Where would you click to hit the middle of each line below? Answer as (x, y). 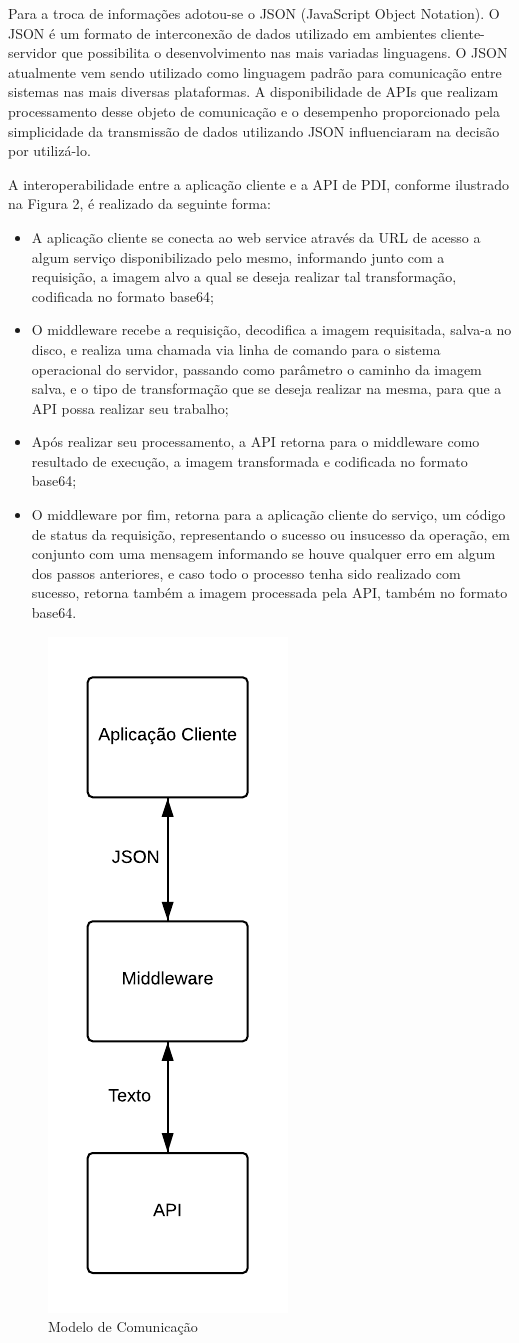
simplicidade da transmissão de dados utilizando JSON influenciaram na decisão (254, 130)
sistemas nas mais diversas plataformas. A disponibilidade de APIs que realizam (253, 91)
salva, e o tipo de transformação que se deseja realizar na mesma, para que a (266, 388)
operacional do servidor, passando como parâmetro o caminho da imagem (256, 368)
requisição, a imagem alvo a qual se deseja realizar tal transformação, (244, 276)
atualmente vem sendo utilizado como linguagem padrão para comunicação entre (255, 71)
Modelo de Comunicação (123, 1326)
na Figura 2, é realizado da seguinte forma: (139, 203)
